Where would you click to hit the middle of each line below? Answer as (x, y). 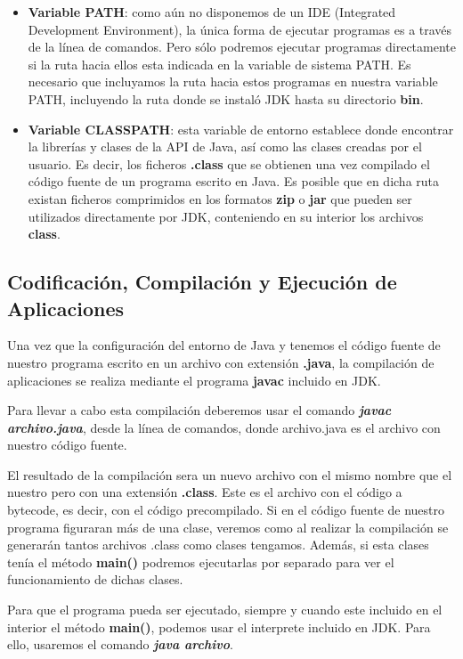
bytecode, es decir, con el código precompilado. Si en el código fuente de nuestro (226, 510)
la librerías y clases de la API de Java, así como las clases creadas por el (225, 146)
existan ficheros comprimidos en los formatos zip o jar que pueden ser (220, 198)
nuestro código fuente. (67, 445)
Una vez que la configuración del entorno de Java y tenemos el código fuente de (224, 345)
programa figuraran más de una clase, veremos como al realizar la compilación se (228, 527)
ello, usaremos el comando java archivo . (120, 644)
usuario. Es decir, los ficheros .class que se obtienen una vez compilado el (229, 163)
